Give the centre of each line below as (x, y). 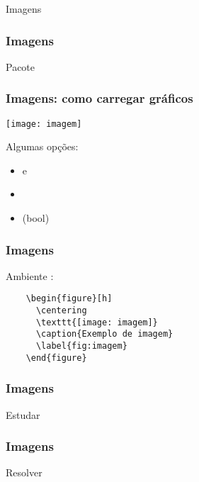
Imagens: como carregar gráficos (100, 98)
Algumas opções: (42, 146)
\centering (61, 311)
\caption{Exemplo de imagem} (104, 334)
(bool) (36, 218)
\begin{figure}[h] (69, 299)
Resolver (24, 472)
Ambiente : (30, 275)
